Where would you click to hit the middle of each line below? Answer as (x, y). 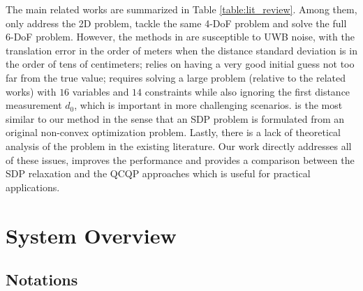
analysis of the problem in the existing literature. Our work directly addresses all (179, 145)
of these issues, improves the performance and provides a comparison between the (180, 159)
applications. (33, 187)
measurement (34, 105)
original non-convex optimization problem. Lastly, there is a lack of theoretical (173, 132)
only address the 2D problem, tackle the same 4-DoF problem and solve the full (176, 23)
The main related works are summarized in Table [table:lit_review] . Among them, (181, 9)
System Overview (91, 235)
